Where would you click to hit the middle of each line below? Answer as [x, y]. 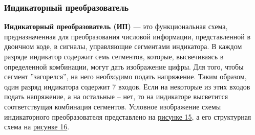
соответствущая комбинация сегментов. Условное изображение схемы [113, 106]
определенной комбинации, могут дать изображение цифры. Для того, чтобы [124, 66]
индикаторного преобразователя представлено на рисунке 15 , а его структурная [128, 116]
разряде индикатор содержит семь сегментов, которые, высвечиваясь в [114, 56]
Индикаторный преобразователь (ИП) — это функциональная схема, [116, 26]
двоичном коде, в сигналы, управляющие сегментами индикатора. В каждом [123, 46]
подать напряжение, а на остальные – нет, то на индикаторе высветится [116, 96]
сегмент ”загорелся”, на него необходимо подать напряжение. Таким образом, [125, 76]
